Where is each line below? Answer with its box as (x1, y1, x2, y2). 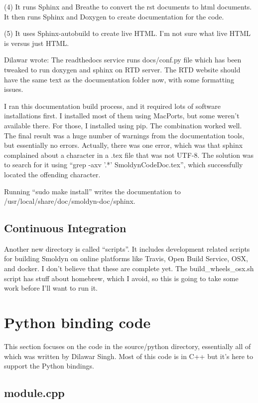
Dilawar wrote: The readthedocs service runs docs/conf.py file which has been (4, 54, 242, 65)
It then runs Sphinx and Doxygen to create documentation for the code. (4, 11, 224, 21)
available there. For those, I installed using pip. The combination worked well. (4, 120, 242, 130)
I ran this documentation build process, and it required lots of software (4, 100, 221, 111)
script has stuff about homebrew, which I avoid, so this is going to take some (4, 273, 239, 283)
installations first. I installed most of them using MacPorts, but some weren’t (4, 110, 240, 121)
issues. (4, 84, 23, 94)
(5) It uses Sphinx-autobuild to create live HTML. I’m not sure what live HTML (4, 28, 251, 38)
